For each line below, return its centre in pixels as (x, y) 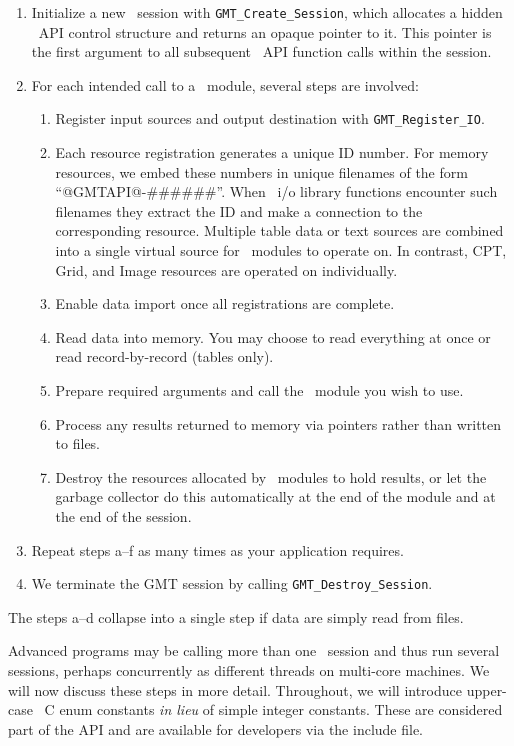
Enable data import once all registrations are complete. (225, 303)
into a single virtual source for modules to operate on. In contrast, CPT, (281, 250)
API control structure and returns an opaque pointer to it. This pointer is (265, 31)
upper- (486, 689)
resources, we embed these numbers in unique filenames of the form (261, 171)
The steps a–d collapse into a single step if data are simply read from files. (236, 616)
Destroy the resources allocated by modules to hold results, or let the (271, 476)
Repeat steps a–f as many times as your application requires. (217, 549)
